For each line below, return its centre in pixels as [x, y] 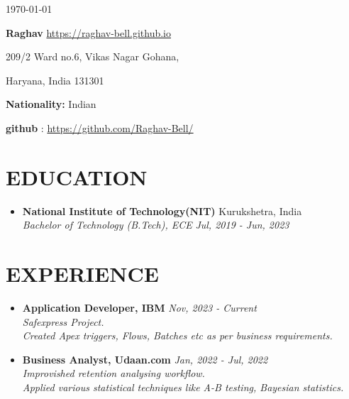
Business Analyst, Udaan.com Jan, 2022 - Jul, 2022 [145, 359]
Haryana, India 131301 [55, 80]
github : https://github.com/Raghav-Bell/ [100, 127]
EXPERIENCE [82, 274]
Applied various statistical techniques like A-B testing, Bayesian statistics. [183, 387]
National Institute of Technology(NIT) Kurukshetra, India [162, 211]
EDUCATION [77, 176]
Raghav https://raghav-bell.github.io [89, 32]
